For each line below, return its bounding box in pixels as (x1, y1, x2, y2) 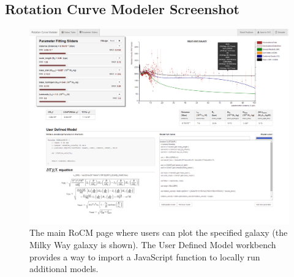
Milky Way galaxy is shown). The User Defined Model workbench (29, 238, 276, 251)
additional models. (29, 262, 99, 275)
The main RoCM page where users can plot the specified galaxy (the (29, 226, 288, 239)
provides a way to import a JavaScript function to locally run (29, 250, 260, 263)
